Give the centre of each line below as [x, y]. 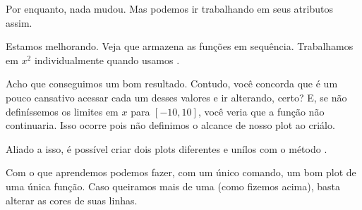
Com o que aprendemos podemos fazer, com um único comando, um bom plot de [181, 172]
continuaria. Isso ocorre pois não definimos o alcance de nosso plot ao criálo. [170, 125]
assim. [19, 22]
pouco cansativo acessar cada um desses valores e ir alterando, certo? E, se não [176, 97]
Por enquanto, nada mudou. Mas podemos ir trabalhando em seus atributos [169, 8]
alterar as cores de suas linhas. [72, 200]
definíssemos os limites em [62, 111]
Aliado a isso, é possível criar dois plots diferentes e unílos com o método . [167, 148]
